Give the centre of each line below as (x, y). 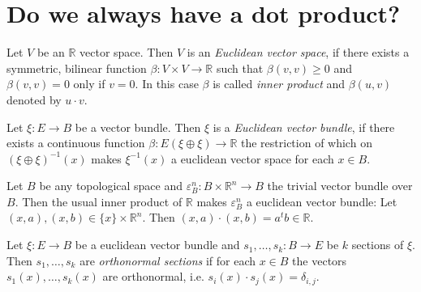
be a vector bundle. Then (138, 127)
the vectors (320, 260)
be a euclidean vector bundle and (157, 245)
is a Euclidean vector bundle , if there (304, 127)
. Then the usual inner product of (99, 201)
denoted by (34, 99)
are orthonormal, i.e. (153, 276)
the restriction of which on (306, 143)
